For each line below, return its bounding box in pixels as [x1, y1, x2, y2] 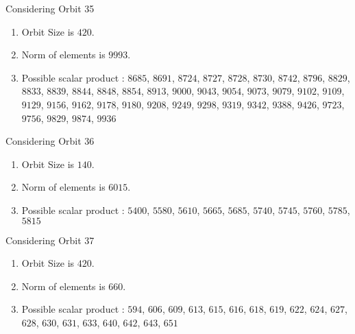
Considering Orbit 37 [5, 232, 95, 247]
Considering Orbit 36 [5, 134, 95, 148]
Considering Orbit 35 [5, 1, 95, 15]
